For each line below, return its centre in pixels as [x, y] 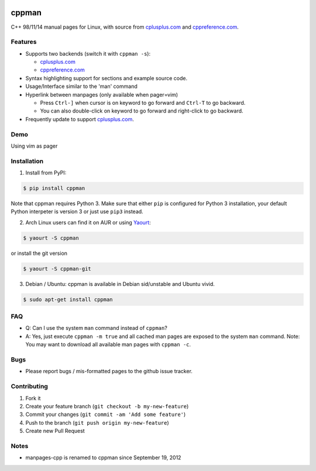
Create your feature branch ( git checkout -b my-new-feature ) [107, 406]
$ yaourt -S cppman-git [57, 269]
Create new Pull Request [55, 431]
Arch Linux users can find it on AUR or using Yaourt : [88, 222]
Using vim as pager [34, 146]
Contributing [29, 387]
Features [24, 42]
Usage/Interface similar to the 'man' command [81, 86]
